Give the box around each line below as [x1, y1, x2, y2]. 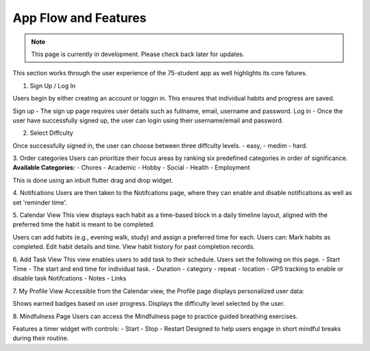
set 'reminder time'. [12, 198, 68, 207]
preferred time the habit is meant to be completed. [12, 220, 156, 229]
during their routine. [12, 334, 69, 342]
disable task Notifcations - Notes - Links [12, 274, 127, 283]
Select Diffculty [29, 129, 73, 137]
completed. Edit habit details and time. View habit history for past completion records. [12, 243, 255, 251]
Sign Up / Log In [29, 81, 75, 90]
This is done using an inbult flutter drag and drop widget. [12, 176, 174, 184]
